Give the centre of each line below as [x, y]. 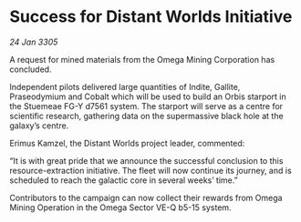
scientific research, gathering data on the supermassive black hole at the [147, 116]
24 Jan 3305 [34, 42]
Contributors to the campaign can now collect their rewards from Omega [146, 197]
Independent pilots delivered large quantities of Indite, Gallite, [125, 86]
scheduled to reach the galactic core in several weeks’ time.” [124, 180]
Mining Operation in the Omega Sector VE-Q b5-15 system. [120, 207]
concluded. [31, 69]
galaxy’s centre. [39, 126]
